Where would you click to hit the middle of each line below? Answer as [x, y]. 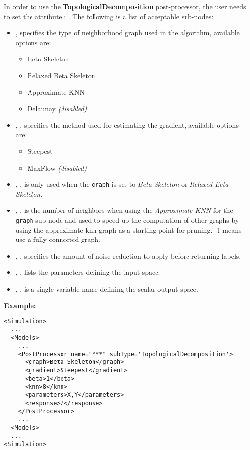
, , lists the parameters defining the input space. [88, 272]
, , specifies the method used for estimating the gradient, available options [127, 125]
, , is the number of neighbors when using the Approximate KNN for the [124, 210]
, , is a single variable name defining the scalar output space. [107, 289]
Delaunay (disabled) [57, 108]
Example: [20, 305]
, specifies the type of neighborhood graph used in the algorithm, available [127, 33]
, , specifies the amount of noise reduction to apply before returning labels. [128, 255]
